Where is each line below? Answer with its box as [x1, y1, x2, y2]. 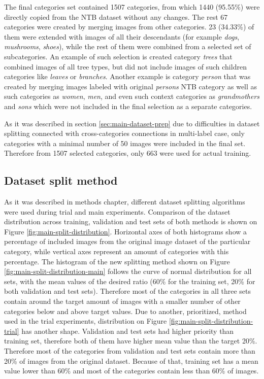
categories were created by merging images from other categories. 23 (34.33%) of [4, 21, 254, 32]
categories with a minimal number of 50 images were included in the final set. [4, 137, 246, 148]
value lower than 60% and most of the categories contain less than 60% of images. [4, 365, 259, 376]
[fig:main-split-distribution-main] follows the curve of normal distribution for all [4, 266, 252, 277]
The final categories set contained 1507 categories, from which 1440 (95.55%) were [4, 2, 260, 12]
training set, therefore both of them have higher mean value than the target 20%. [4, 335, 257, 346]
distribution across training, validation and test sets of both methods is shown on [4, 216, 257, 227]
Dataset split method [4, 173, 118, 188]
